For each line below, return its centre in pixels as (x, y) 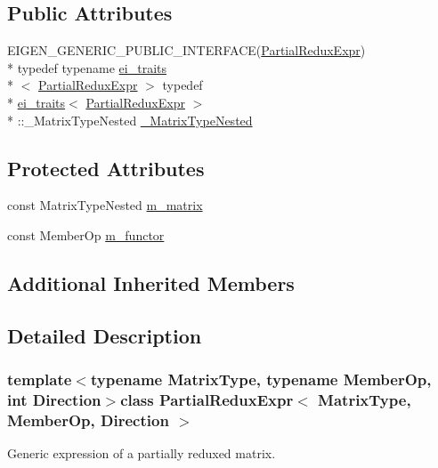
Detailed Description (105, 335)
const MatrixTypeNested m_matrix (105, 205)
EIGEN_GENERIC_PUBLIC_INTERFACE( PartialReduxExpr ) (187, 50)
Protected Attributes (106, 168)
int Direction (54, 399)
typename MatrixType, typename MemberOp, (261, 379)
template (40, 379)
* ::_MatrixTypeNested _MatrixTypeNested (130, 120)
